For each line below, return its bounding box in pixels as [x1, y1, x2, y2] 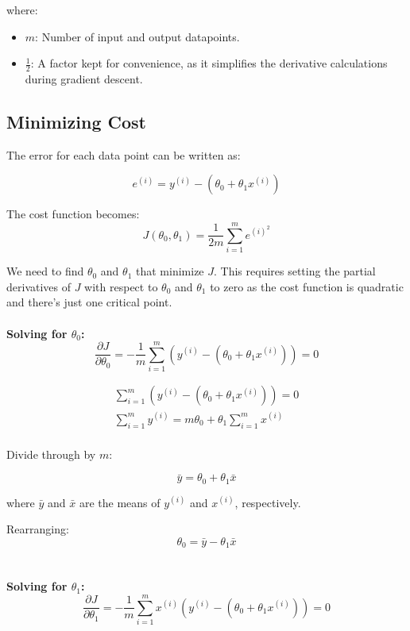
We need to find [6, 263, 84, 279]
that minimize [136, 263, 204, 279]
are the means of [79, 494, 161, 510]
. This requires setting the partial [214, 263, 376, 279]
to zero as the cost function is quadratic [210, 278, 404, 294]
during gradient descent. [25, 71, 143, 87]
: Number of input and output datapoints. [35, 28, 240, 44]
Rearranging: [6, 521, 69, 537]
